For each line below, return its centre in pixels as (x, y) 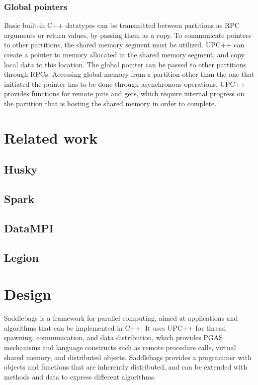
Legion (21, 257)
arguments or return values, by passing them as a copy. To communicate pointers (128, 35)
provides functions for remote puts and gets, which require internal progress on (124, 94)
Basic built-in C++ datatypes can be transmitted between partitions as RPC (122, 25)
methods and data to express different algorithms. (80, 376)
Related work (51, 137)
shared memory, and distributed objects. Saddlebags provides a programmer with (128, 357)
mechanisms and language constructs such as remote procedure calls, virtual (120, 347)
